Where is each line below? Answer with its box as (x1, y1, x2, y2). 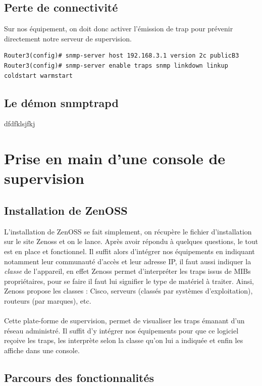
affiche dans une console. (4, 345, 80, 355)
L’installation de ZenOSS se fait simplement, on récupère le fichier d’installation (4, 226, 252, 236)
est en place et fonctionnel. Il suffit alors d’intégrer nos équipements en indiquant (4, 246, 255, 256)
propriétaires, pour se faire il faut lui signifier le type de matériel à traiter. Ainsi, (4, 275, 254, 286)
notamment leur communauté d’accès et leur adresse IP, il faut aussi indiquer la (4, 256, 251, 266)
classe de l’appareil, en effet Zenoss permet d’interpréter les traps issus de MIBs (4, 266, 251, 276)
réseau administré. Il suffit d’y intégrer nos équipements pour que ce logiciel (4, 325, 239, 335)
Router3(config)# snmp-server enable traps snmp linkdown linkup (4, 62, 228, 69)
